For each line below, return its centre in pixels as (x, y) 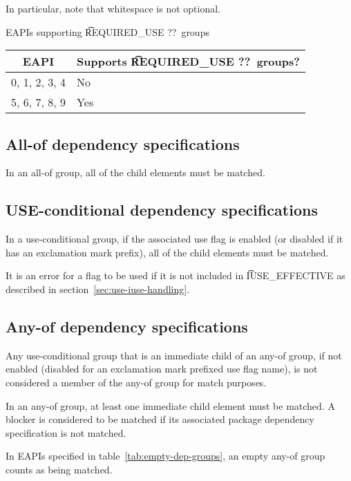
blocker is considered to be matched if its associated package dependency (160, 419)
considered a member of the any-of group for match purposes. (136, 382)
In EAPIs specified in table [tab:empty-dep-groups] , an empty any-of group (165, 456)
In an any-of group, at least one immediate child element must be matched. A (170, 405)
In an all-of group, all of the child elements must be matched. (135, 172)
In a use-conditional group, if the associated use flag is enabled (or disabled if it (174, 239)
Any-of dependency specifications (127, 326)
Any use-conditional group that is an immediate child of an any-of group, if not (174, 355)
